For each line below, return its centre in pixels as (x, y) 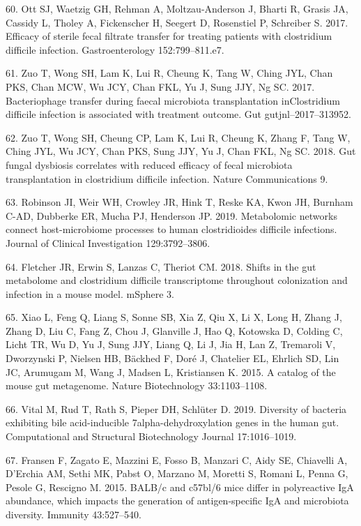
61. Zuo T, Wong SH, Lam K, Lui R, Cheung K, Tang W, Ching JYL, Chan (169, 73)
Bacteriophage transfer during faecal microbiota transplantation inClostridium (173, 100)
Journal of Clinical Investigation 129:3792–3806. (108, 242)
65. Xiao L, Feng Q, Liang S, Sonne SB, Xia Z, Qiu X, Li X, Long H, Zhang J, (174, 317)
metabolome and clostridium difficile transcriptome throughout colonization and (177, 280)
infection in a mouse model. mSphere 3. (90, 293)
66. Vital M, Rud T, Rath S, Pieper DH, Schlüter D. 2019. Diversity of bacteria (176, 408)
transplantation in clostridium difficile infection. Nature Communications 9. (167, 178)
